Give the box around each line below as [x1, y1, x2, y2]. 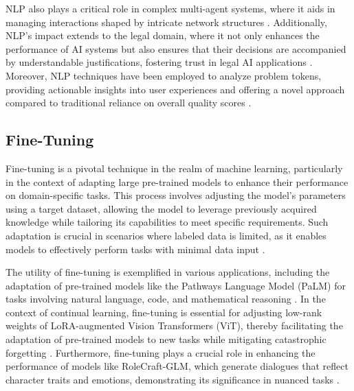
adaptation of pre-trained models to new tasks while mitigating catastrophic [5, 332, 327, 346]
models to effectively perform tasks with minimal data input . [5, 241, 265, 256]
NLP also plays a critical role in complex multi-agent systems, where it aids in [5, 1, 335, 15]
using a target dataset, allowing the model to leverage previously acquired [5, 201, 317, 215]
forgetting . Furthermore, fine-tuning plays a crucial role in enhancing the [5, 345, 316, 359]
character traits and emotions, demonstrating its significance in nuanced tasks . [5, 372, 340, 386]
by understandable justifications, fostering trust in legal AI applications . [5, 55, 313, 69]
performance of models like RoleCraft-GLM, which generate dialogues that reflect [5, 359, 349, 373]
